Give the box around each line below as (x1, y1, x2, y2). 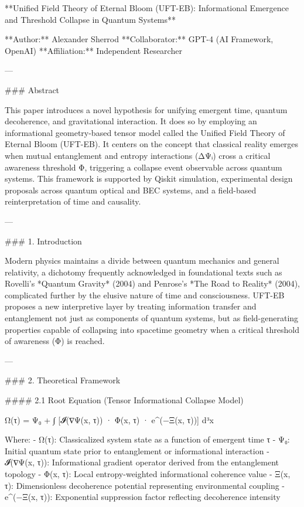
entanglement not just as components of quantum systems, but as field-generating (5, 312, 299, 324)
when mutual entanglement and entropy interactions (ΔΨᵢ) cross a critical (5, 149, 271, 161)
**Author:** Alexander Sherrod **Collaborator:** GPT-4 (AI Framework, (5, 33, 274, 45)
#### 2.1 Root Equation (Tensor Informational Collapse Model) (5, 394, 244, 406)
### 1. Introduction (5, 234, 82, 247)
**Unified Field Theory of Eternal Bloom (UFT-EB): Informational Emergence (5, 2, 289, 13)
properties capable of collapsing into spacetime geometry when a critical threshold (5, 323, 299, 335)
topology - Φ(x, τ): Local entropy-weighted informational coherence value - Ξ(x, (5, 468, 291, 479)
